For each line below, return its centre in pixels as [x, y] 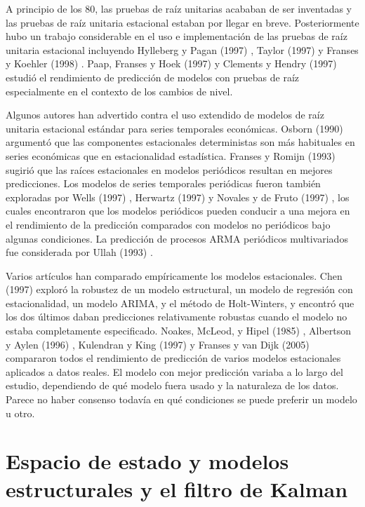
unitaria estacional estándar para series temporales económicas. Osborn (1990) [174, 128]
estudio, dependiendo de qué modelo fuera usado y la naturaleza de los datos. [172, 385]
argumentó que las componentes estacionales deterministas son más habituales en [180, 142]
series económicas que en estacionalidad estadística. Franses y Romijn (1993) [171, 155]
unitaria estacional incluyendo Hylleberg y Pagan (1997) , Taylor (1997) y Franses [182, 49]
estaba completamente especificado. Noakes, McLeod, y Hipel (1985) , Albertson [179, 331]
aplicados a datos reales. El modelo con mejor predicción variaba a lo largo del [174, 371]
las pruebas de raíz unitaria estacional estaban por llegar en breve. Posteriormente [182, 22]
